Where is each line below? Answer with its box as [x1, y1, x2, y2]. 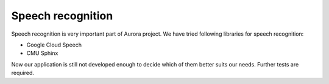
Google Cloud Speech [26, 41, 82, 48]
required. [11, 69, 35, 77]
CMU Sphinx [26, 50, 58, 57]
